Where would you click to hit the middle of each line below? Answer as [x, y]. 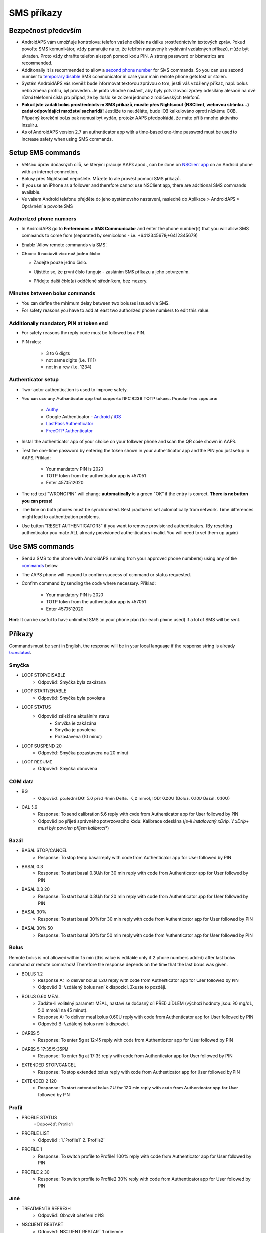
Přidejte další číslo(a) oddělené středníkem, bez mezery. [91, 281]
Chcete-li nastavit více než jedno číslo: [61, 254]
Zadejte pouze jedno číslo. [61, 263]
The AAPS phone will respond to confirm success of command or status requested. [106, 574]
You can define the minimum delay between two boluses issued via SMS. [96, 303]
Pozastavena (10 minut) [79, 737]
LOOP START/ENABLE [44, 691]
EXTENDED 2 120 [39, 1081]
